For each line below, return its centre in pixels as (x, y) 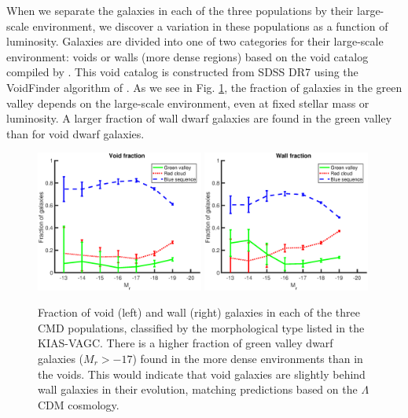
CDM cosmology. (79, 404)
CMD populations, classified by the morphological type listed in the (201, 327)
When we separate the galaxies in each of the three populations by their (180, 10)
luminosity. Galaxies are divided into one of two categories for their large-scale (195, 41)
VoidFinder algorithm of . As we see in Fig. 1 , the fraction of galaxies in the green (204, 87)
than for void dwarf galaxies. (75, 133)
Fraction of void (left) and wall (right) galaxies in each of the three (199, 312)
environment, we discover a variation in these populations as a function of (210, 26)
